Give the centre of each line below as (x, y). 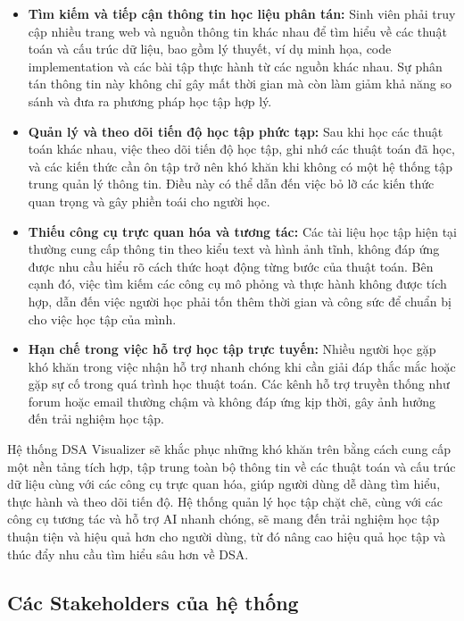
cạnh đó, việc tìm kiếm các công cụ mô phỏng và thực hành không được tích (237, 284)
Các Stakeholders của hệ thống (153, 602)
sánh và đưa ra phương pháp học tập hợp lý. (150, 101)
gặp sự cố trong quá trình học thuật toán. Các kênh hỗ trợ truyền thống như (239, 384)
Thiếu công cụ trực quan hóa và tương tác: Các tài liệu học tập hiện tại (242, 231)
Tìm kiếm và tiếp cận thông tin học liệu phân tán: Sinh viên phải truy (242, 13)
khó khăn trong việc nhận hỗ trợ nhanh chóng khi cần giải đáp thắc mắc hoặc (242, 366)
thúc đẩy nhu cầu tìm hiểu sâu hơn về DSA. (128, 554)
